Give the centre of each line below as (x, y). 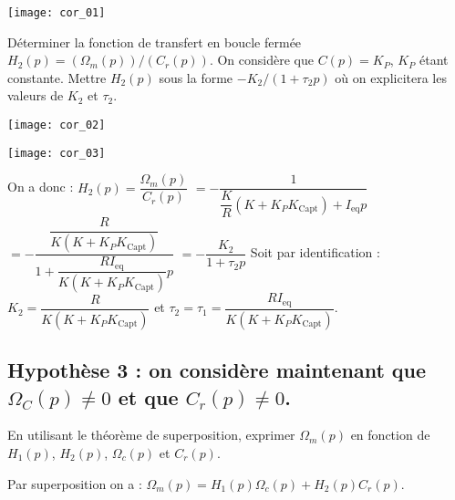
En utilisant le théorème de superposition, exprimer (151, 435)
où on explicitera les (391, 77)
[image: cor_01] (57, 13)
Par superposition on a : (75, 483)
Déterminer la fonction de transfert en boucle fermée (155, 42)
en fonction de (390, 435)
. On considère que (261, 60)
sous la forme (196, 77)
